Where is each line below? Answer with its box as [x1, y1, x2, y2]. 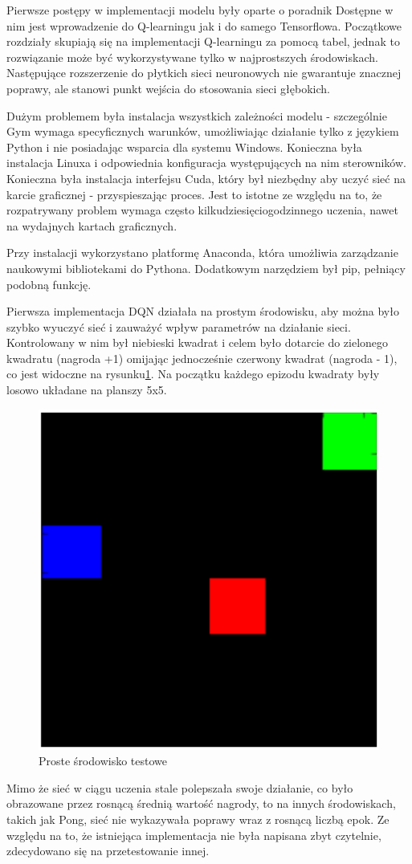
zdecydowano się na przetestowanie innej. [6, 842, 210, 859]
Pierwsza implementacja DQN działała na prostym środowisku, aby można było [6, 303, 399, 320]
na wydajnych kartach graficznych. [6, 217, 177, 234]
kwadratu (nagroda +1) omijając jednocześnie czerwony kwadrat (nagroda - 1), [6, 349, 398, 366]
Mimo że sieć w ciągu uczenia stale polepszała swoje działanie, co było [6, 779, 353, 796]
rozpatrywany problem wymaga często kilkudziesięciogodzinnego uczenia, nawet [6, 202, 398, 218]
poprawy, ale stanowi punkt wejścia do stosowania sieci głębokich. [6, 79, 330, 96]
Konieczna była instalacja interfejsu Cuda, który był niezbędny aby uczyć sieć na [6, 169, 406, 186]
